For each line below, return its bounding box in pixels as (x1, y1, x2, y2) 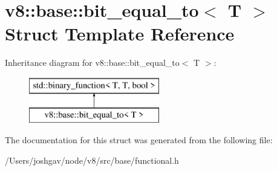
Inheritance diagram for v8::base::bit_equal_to (5, 56, 180, 69)
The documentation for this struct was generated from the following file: (5, 134, 273, 146)
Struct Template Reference (5, 21, 235, 46)
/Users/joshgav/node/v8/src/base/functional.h (5, 153, 179, 166)
